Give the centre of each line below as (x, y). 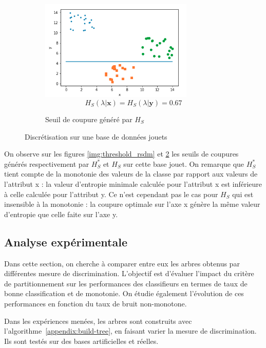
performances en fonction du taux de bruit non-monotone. (96, 303)
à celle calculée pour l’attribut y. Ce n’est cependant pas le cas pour (111, 194)
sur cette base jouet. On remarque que (184, 163)
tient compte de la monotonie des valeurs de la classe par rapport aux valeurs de (131, 174)
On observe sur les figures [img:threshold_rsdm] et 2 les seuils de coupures (121, 154)
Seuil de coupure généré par (89, 119)
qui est (243, 194)
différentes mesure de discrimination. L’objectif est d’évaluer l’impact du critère (129, 273)
